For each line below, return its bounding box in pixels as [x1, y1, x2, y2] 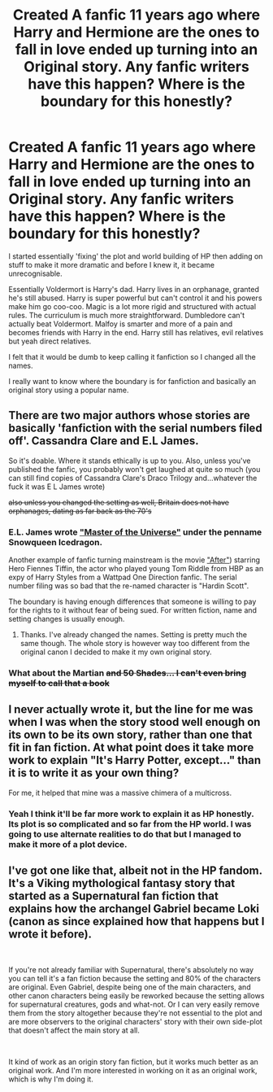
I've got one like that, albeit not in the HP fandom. [8, 864, 262, 878]
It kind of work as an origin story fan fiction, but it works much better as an [8, 1056, 258, 1067]
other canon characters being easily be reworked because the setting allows [8, 990, 265, 1000]
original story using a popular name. [8, 385, 129, 395]
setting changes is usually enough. [8, 614, 125, 624]
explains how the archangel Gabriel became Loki [8, 902, 260, 916]
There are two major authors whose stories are [8, 408, 250, 422]
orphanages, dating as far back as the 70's [8, 506, 152, 516]
